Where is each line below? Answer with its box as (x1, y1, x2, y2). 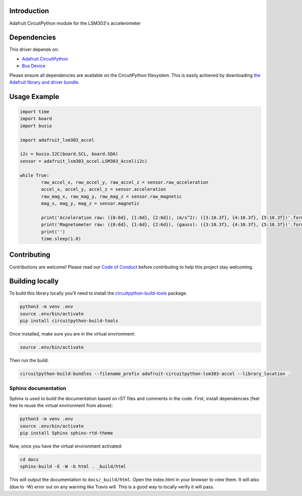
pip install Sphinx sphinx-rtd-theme (20, 430, 113, 436)
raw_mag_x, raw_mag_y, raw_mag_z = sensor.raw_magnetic (41, 193, 182, 199)
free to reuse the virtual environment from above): (9, 403, 113, 409)
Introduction (9, 7, 49, 15)
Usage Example (9, 92, 59, 101)
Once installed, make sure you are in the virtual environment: (9, 331, 135, 337)
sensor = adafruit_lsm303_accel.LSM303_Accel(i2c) (20, 158, 148, 164)
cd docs (20, 457, 39, 462)
